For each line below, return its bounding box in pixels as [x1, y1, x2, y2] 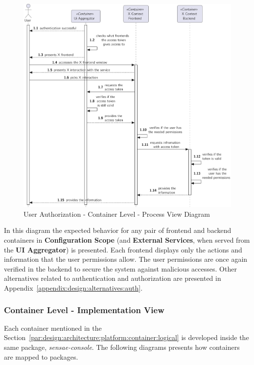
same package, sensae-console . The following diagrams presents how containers [4, 342, 240, 352]
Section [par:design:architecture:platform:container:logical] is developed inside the [4, 332, 249, 342]
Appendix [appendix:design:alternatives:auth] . [4, 283, 143, 293]
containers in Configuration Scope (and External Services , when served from [4, 235, 250, 245]
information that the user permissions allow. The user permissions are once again [4, 254, 248, 264]
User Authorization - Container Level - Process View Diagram [23, 208, 210, 219]
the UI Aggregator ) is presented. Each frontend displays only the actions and [4, 244, 242, 254]
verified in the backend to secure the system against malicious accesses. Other [4, 263, 237, 274]
